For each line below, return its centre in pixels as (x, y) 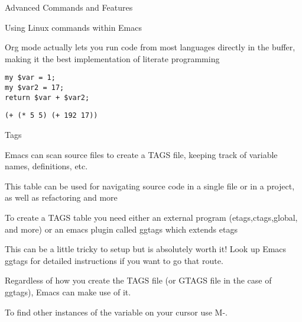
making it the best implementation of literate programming (112, 58)
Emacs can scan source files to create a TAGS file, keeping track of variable (141, 154)
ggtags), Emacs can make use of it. (68, 292)
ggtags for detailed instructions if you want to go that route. (114, 260)
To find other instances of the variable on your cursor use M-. (116, 312)
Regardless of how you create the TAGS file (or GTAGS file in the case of (138, 280)
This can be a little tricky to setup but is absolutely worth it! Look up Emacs (146, 249)
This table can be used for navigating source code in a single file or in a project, (150, 186)
